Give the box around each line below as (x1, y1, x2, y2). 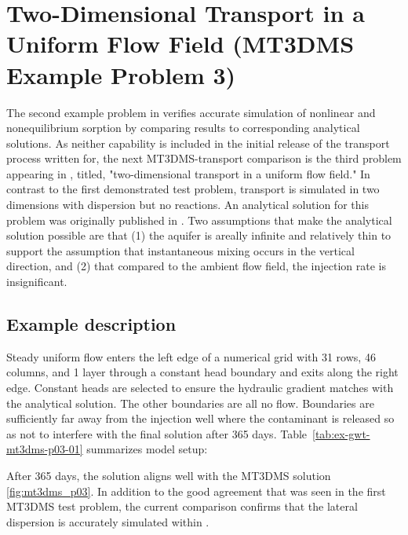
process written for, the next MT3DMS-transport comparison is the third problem (6, 150, 402, 167)
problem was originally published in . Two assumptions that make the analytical (6, 211, 392, 228)
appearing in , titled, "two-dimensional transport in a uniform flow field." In (6, 165, 370, 181)
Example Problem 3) (6, 58, 236, 90)
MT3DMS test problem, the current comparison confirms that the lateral (6, 498, 358, 515)
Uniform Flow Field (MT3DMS (6, 27, 355, 60)
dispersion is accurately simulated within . (6, 513, 209, 530)
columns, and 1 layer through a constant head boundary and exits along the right (6, 364, 399, 380)
